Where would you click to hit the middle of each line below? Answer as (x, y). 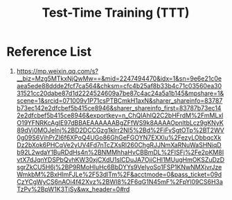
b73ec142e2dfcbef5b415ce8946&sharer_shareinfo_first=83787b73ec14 (119, 108)
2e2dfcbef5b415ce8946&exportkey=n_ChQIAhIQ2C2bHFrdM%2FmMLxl (120, 115)
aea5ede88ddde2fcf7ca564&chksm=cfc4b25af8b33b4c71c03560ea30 (119, 85)
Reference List (49, 52)
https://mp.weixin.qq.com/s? (57, 71)
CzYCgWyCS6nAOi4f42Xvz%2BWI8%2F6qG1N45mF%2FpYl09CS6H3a (119, 181)
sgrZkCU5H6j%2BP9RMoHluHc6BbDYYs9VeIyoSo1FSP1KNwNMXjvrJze (119, 167)
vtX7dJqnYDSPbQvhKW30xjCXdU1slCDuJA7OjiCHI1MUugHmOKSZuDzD (121, 159)
